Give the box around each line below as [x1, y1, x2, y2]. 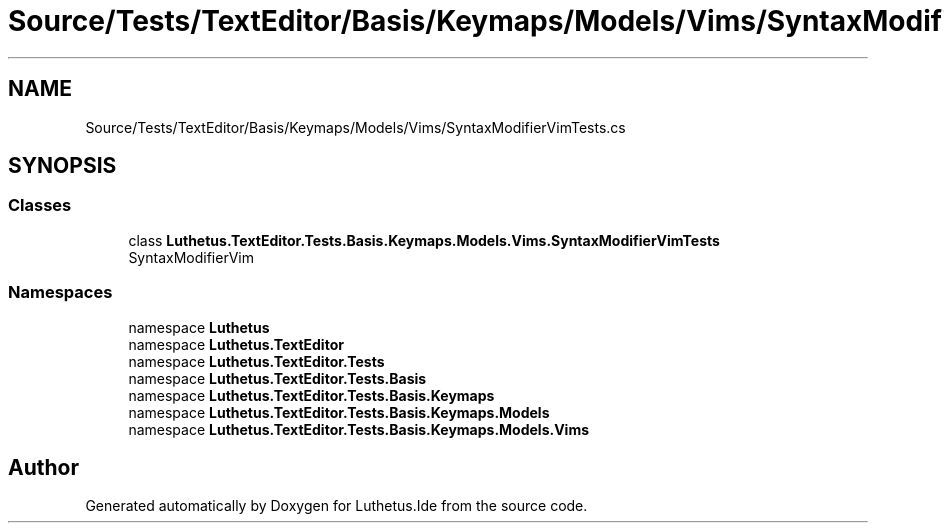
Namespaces [8, 282, 113, 303]
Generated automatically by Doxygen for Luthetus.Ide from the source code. [85, 497, 588, 515]
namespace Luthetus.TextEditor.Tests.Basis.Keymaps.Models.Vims [128, 420, 590, 438]
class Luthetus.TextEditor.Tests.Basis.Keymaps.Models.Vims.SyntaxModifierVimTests [128, 231, 720, 249]
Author [8, 454, 79, 480]
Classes [8, 195, 72, 216]
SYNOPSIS [8, 153, 117, 179]
